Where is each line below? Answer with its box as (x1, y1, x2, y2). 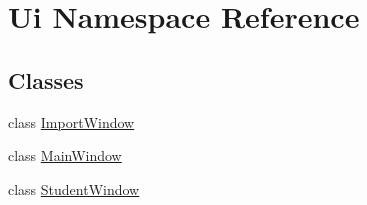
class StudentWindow (8, 178, 140, 199)
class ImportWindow (8, 111, 135, 132)
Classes (8, 64, 84, 95)
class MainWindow (8, 145, 122, 166)
